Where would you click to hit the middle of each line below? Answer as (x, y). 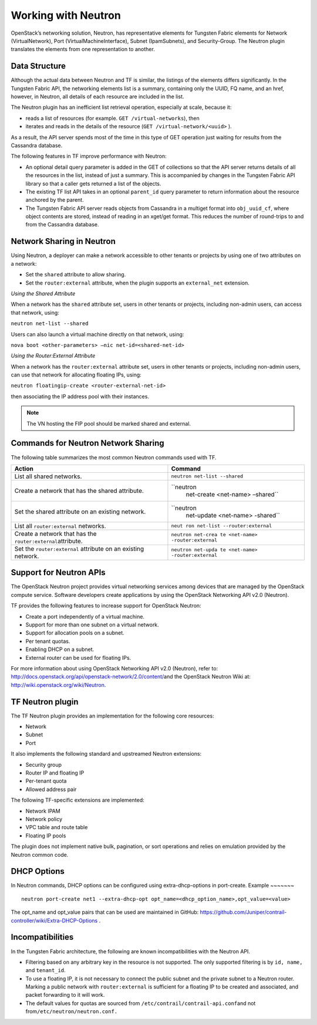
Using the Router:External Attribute (53, 356)
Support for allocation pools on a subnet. (75, 633)
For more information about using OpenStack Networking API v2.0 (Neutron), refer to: (114, 668)
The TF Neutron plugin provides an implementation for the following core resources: (112, 716)
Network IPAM (43, 811)
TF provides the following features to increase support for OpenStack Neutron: (106, 606)
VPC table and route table (57, 827)
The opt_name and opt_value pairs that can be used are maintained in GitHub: (105, 912)
